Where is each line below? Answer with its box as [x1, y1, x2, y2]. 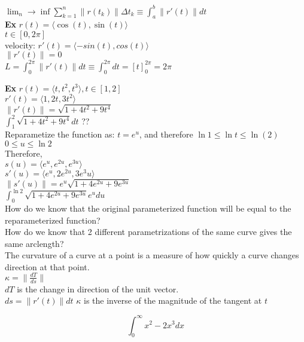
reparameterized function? [5, 213, 101, 226]
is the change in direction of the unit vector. [17, 282, 179, 295]
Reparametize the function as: [5, 128, 115, 141]
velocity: [5, 38, 35, 51]
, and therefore [139, 128, 193, 141]
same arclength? [5, 237, 64, 249]
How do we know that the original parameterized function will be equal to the [5, 201, 291, 214]
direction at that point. [5, 260, 90, 273]
